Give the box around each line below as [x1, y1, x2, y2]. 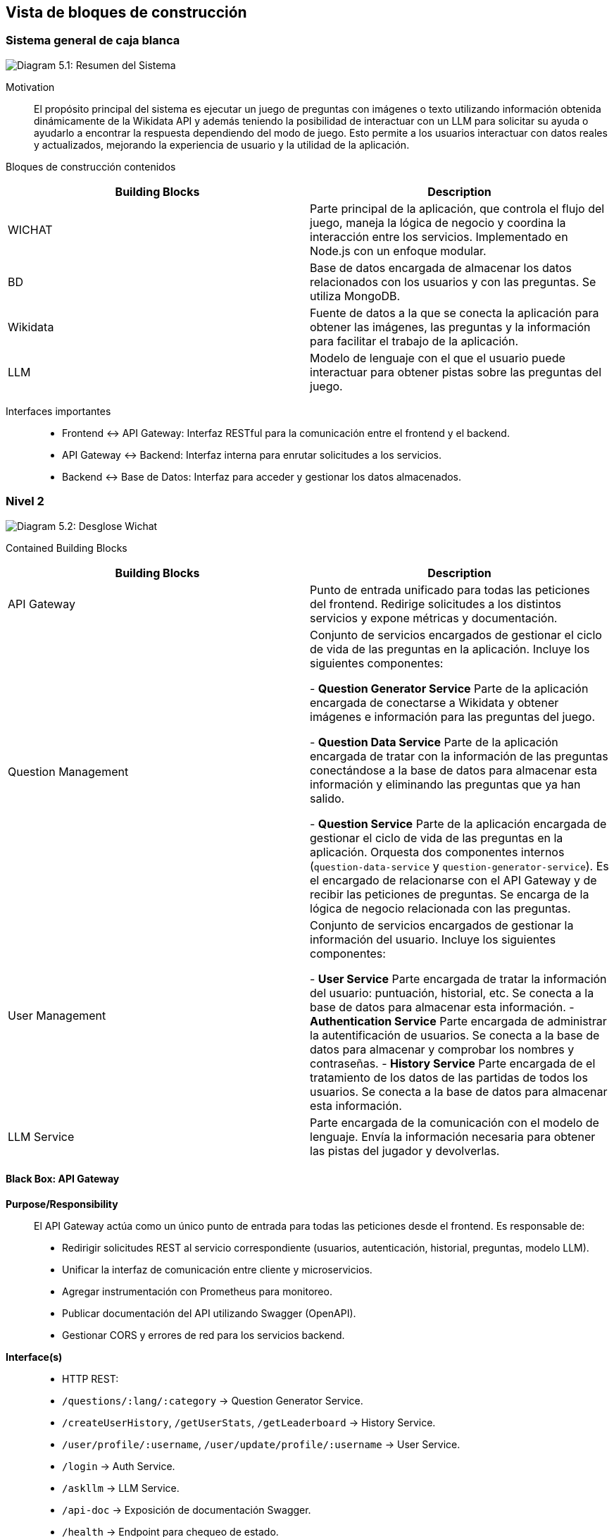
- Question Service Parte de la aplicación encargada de [310, 816, 607, 831]
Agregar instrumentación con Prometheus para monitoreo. [62, 1285, 332, 1297]
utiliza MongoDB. [310, 288, 401, 303]
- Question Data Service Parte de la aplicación [310, 734, 558, 749]
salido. [310, 791, 345, 805]
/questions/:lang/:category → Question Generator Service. [62, 1394, 363, 1407]
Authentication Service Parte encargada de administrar [310, 1013, 607, 1028]
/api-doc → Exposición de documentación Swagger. [62, 1503, 311, 1516]
